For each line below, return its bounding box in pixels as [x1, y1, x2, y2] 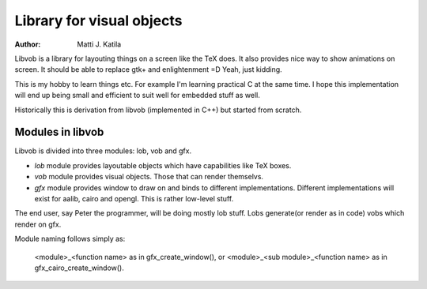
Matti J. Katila [77, 39, 122, 49]
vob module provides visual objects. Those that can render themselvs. [34, 172, 264, 182]
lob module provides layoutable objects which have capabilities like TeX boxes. [34, 160, 292, 170]
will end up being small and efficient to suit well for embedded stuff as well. [14, 91, 260, 100]
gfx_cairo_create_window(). [34, 263, 124, 272]
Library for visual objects [14, 12, 183, 29]
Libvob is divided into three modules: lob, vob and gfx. [14, 146, 192, 156]
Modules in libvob [14, 126, 104, 139]
